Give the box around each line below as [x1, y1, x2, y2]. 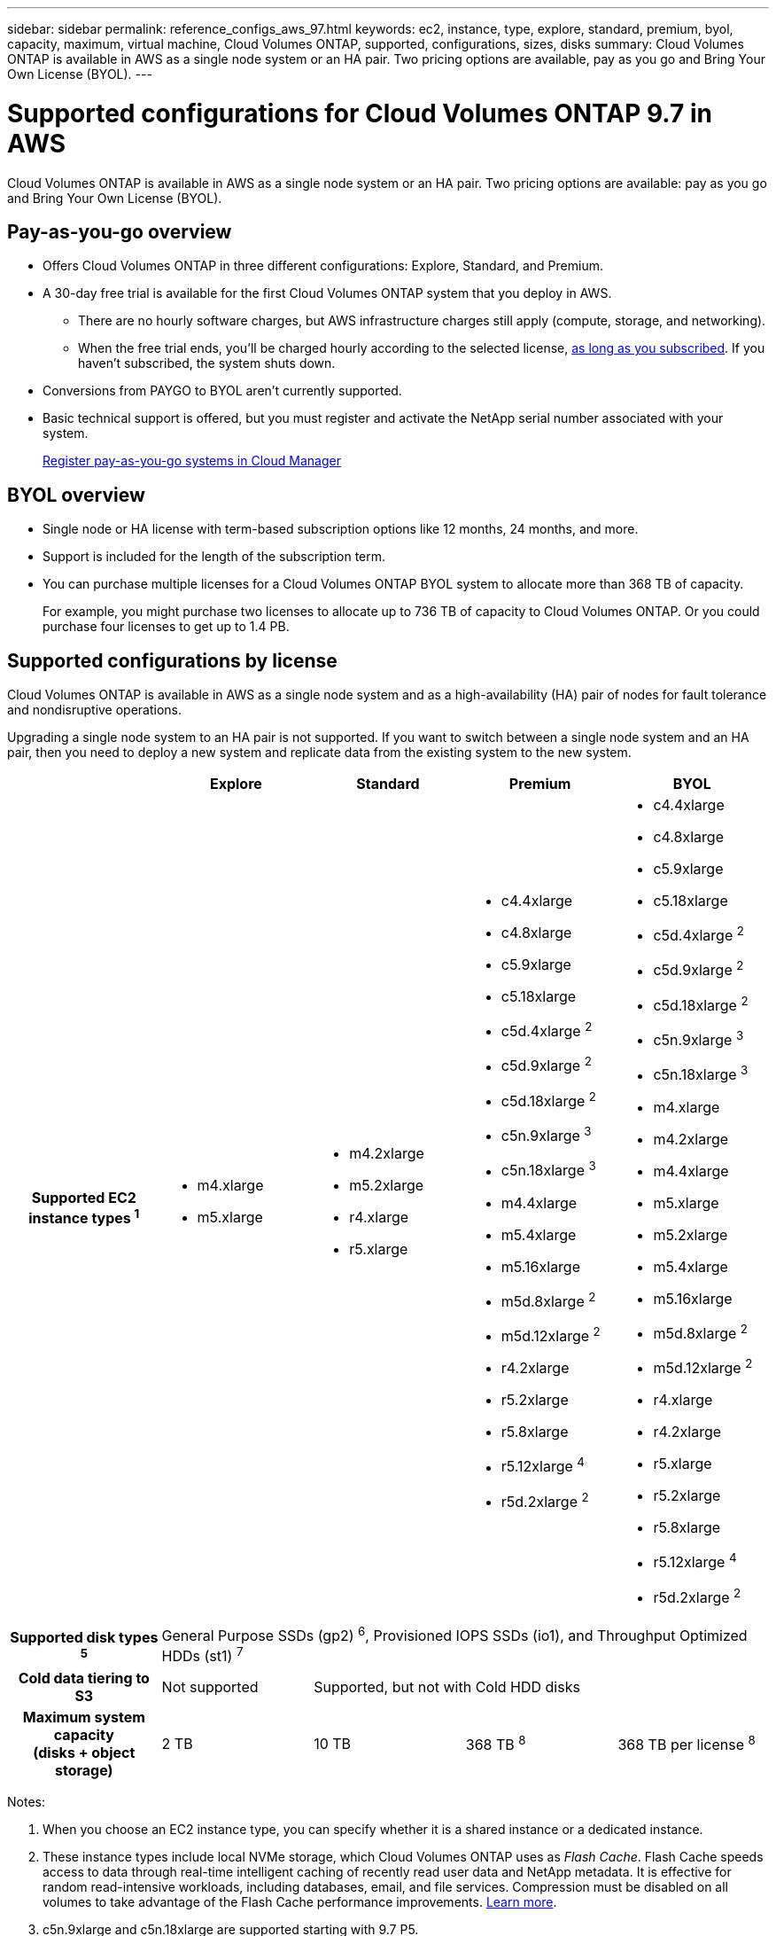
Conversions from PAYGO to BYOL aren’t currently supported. [43, 383, 402, 399]
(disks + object [33, 1743, 136, 1761]
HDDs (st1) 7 [161, 1644, 244, 1666]
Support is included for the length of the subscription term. [43, 549, 386, 565]
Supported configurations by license [7, 649, 338, 672]
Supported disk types [10, 1628, 159, 1647]
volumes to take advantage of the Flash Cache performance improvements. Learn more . [43, 1893, 557, 1909]
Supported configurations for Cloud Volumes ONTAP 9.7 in [7, 98, 712, 129]
